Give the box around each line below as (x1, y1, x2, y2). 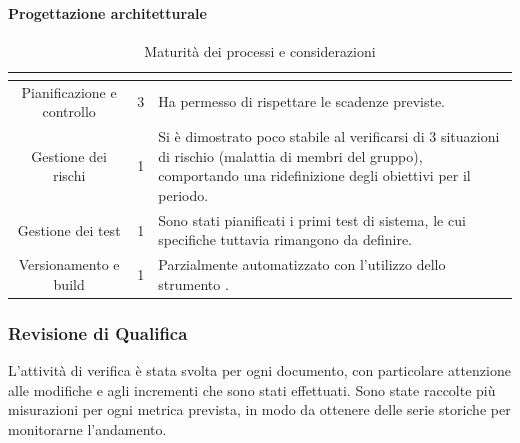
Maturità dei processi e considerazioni (144, 40, 376, 61)
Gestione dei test (17, 219, 121, 240)
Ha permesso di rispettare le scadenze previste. (158, 91, 445, 112)
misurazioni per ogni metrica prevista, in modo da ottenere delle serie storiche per (8, 399, 511, 420)
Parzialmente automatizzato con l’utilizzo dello (158, 254, 446, 275)
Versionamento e (18, 254, 120, 275)
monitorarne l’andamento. (8, 418, 167, 439)
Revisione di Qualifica (8, 320, 188, 345)
